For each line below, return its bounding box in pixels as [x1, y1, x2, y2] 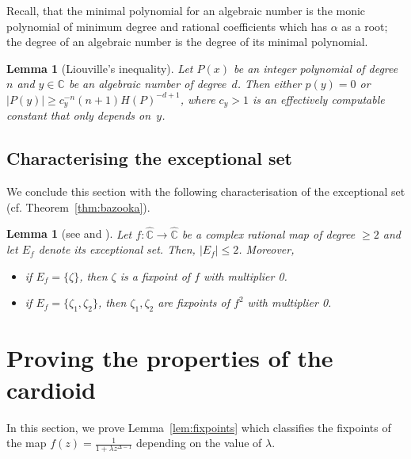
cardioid [6, 373, 96, 405]
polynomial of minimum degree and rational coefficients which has [6, 17, 328, 34]
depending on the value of [136, 434, 262, 451]
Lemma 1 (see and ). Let [6, 225, 132, 242]
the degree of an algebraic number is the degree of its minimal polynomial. [6, 33, 368, 50]
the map [6, 434, 47, 451]
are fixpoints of [158, 294, 230, 311]
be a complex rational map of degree [181, 225, 356, 242]
